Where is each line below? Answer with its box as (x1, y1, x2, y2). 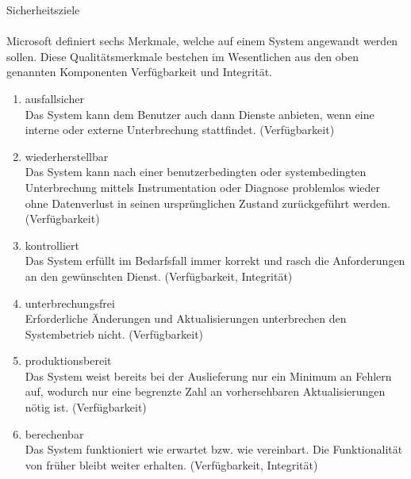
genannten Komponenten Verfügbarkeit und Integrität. (6, 63, 273, 80)
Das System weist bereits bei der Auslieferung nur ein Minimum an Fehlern (25, 367, 392, 384)
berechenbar (25, 425, 84, 442)
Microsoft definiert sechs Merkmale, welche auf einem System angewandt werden (6, 33, 398, 49)
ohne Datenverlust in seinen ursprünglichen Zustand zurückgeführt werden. (25, 194, 390, 211)
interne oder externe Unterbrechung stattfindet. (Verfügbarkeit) (25, 121, 335, 138)
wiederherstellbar (25, 148, 109, 164)
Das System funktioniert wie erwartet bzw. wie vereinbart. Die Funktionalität (25, 441, 403, 458)
